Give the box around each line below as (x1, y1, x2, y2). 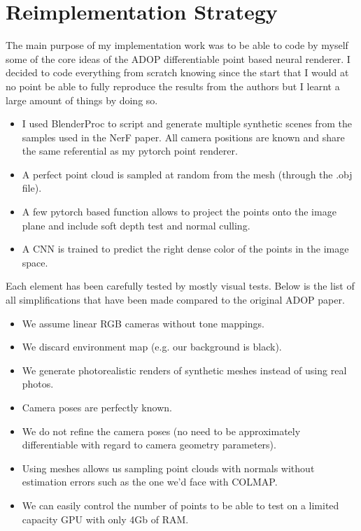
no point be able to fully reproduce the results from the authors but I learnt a (6, 78, 340, 93)
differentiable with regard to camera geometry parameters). (22, 437, 276, 452)
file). (22, 180, 42, 195)
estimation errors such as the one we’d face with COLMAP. (22, 474, 278, 489)
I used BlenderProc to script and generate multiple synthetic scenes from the (22, 116, 352, 131)
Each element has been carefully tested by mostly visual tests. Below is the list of (6, 278, 355, 293)
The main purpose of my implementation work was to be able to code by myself (6, 38, 348, 52)
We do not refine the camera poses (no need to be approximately (22, 423, 301, 438)
